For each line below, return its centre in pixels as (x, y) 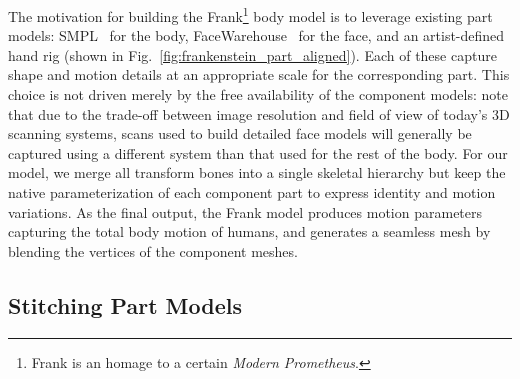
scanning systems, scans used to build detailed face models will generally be (240, 133)
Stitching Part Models (125, 304)
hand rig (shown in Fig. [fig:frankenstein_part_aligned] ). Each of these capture (252, 54)
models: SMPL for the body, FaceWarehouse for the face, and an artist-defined (256, 35)
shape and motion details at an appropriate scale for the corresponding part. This (259, 74)
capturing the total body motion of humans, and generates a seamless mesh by (249, 231)
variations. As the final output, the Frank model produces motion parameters (245, 211)
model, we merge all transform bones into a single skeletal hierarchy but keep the (257, 172)
